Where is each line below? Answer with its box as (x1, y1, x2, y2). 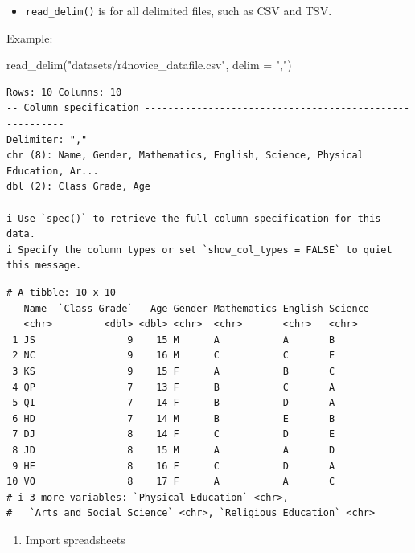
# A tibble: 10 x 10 (6, 286, 117, 298)
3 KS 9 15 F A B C (12, 365, 335, 377)
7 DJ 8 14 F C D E (12, 428, 335, 440)
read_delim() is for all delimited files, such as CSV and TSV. (25, 2, 332, 18)
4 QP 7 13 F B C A (12, 381, 335, 393)
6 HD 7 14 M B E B (12, 412, 335, 424)
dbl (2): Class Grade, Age (6, 181, 150, 193)
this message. (6, 260, 82, 272)
